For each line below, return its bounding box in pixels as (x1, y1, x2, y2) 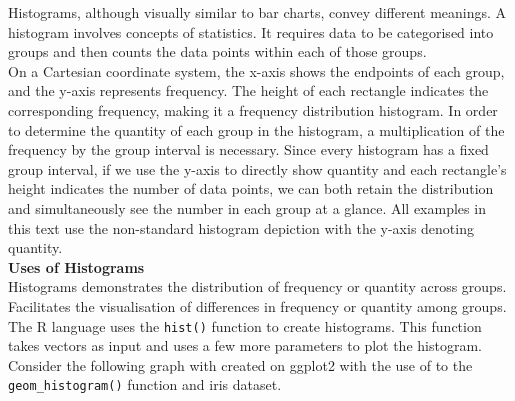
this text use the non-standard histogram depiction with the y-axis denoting (8, 217, 474, 238)
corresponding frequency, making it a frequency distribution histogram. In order (8, 99, 498, 120)
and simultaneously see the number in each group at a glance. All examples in (8, 197, 486, 218)
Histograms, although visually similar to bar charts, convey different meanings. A (8, 2, 507, 22)
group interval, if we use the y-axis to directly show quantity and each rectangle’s (8, 158, 507, 179)
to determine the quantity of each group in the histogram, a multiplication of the (8, 119, 505, 140)
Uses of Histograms (8, 256, 145, 277)
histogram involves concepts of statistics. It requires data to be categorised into (8, 21, 494, 42)
